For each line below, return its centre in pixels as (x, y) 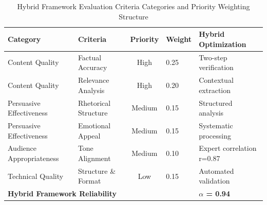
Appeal (89, 135)
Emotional (94, 125)
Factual (90, 57)
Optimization (223, 44)
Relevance (93, 80)
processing (215, 135)
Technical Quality (36, 176)
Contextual (216, 80)
